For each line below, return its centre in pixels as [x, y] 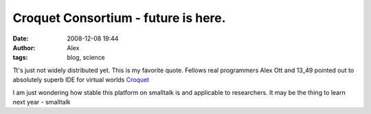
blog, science [86, 58]
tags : [20, 58]
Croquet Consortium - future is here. [119, 18]
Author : [24, 47]
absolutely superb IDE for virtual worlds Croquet [81, 80]
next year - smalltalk [42, 102]
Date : [21, 38]
